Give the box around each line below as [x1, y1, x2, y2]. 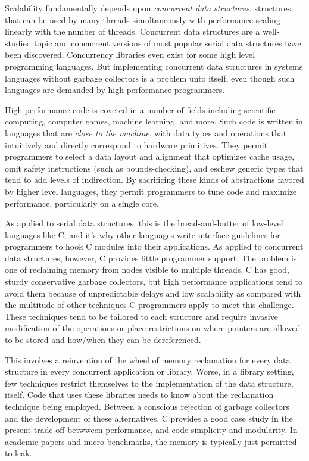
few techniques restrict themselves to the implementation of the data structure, [5, 376, 294, 389]
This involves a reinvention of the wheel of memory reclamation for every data [5, 353, 291, 366]
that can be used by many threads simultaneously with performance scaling [5, 13, 280, 26]
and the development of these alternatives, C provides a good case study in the [5, 412, 293, 424]
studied [5, 36, 32, 49]
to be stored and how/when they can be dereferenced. [5, 334, 201, 346]
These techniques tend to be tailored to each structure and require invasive [5, 310, 278, 322]
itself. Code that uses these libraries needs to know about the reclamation [5, 388, 274, 401]
